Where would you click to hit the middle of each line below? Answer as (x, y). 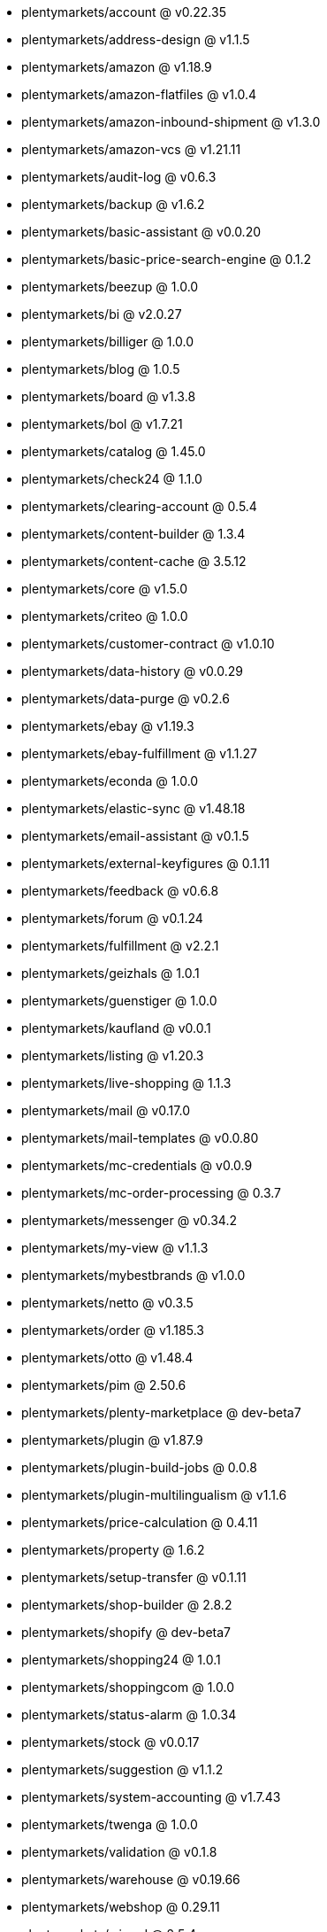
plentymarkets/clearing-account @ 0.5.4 (139, 506)
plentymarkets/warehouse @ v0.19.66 (131, 1879)
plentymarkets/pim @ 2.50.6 (104, 1385)
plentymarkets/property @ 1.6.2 (113, 1550)
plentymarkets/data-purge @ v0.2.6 (125, 698)
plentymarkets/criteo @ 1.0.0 (105, 616)
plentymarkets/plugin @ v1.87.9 (112, 1440)
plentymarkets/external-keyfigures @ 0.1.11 (145, 863)
